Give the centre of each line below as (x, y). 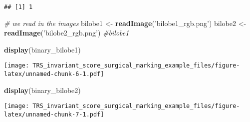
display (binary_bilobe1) (42, 49)
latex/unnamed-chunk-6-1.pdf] (54, 74)
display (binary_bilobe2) (42, 90)
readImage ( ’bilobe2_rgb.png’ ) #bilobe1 (67, 33)
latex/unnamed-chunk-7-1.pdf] (54, 114)
